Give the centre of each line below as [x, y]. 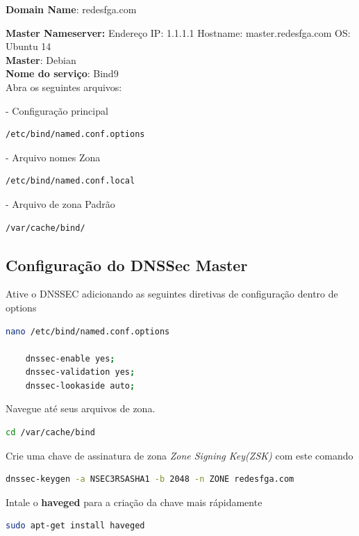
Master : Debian [41, 59]
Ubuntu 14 [28, 46]
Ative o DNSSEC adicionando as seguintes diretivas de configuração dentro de [172, 294]
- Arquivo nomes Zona [53, 157]
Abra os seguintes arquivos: [64, 87]
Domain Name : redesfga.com [71, 9]
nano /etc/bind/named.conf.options [88, 331]
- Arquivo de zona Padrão [60, 203]
